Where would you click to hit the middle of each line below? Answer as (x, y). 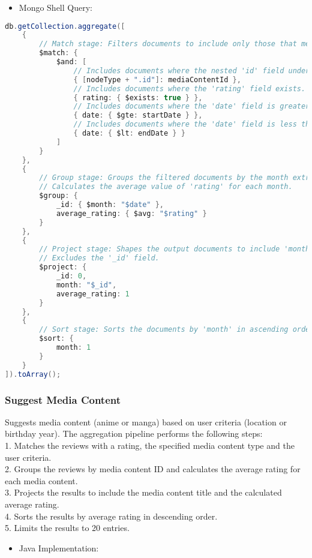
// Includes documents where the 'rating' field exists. (190, 88)
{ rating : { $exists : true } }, (138, 97)
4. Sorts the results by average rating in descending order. (111, 516)
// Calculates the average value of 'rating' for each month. (166, 187)
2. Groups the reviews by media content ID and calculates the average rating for (153, 469)
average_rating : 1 (93, 294)
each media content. (41, 480)
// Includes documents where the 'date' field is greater (192, 106)
